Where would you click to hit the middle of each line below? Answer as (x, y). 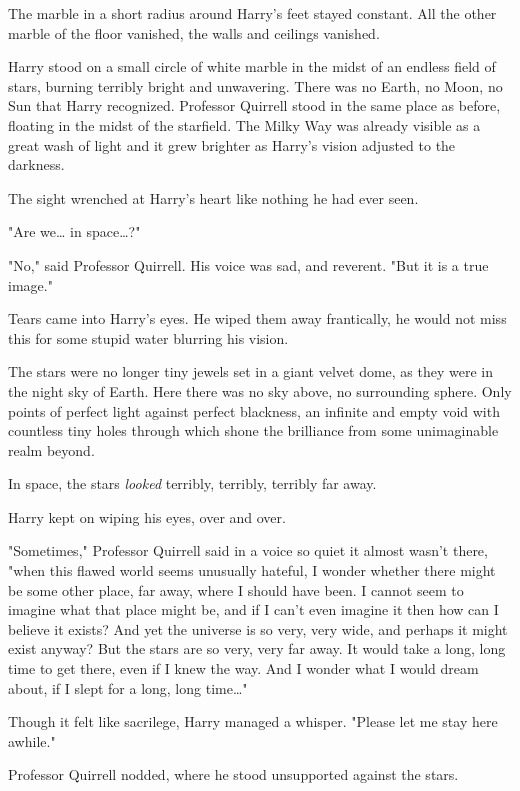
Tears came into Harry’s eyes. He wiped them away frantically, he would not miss (257, 318)
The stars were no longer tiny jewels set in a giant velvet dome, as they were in (251, 371)
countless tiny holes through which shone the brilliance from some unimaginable (253, 430)
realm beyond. (51, 449)
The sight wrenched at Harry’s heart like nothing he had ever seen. (213, 197)
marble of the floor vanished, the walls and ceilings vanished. (194, 32)
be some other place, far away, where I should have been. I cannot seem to (236, 589)
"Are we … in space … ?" (74, 231)
